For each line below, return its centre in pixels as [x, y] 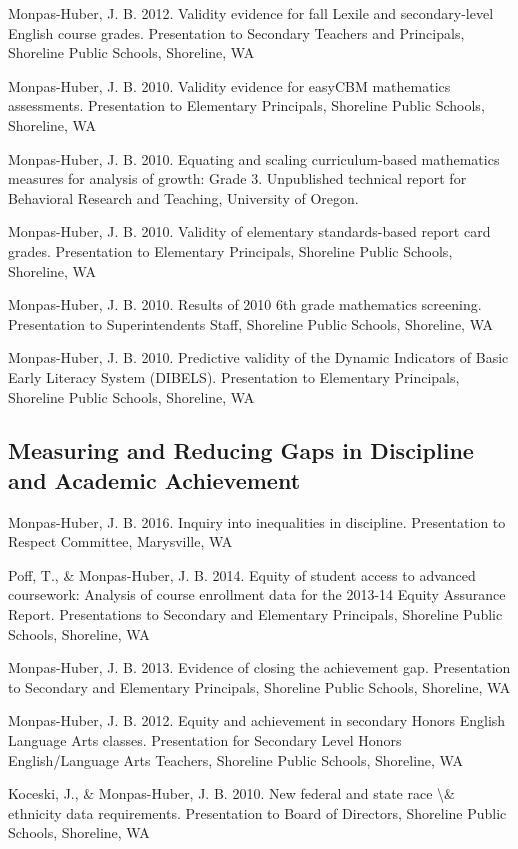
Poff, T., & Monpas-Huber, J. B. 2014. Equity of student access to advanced [242, 574]
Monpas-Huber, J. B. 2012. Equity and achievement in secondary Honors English [257, 720]
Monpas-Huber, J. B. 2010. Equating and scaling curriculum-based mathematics [254, 158]
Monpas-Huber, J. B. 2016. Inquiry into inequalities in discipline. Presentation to [257, 521]
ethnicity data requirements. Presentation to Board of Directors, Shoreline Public [257, 812]
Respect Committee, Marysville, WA [120, 541]
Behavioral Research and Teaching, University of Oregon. [183, 197]
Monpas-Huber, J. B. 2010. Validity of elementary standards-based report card [249, 231]
